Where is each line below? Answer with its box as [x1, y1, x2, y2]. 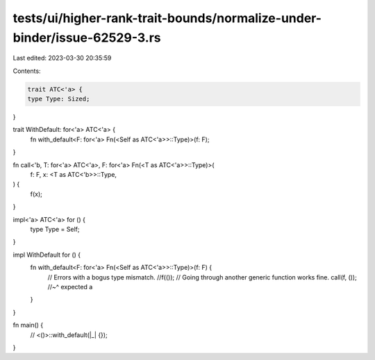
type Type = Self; [30, 225, 80, 233]
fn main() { [12, 321, 44, 329]
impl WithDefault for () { [12, 250, 81, 259]
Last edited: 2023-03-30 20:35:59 [12, 54, 112, 62]
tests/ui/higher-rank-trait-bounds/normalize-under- [12, 10, 322, 26]
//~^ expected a [47, 282, 93, 291]
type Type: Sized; [27, 95, 90, 103]
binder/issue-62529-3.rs [12, 30, 161, 45]
